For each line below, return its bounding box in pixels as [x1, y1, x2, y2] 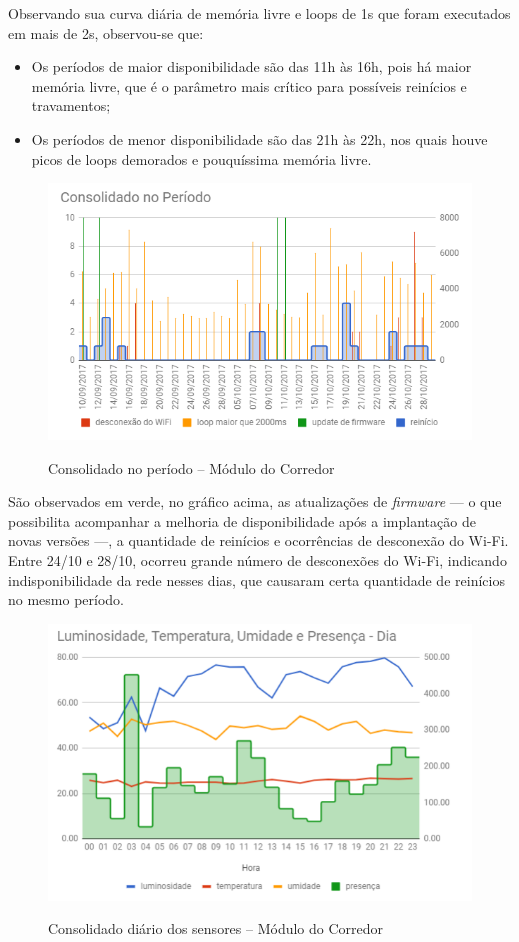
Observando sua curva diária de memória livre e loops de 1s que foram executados [8, 3, 511, 23]
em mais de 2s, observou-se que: [8, 22, 204, 43]
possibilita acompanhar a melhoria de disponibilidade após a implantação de [8, 510, 476, 531]
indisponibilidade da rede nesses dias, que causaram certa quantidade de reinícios [8, 569, 505, 590]
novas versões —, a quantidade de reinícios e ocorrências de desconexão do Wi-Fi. [8, 530, 509, 551]
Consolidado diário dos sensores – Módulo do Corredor [48, 918, 384, 939]
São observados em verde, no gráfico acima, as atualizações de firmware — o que [8, 491, 502, 512]
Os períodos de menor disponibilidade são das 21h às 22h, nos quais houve [31, 128, 488, 149]
